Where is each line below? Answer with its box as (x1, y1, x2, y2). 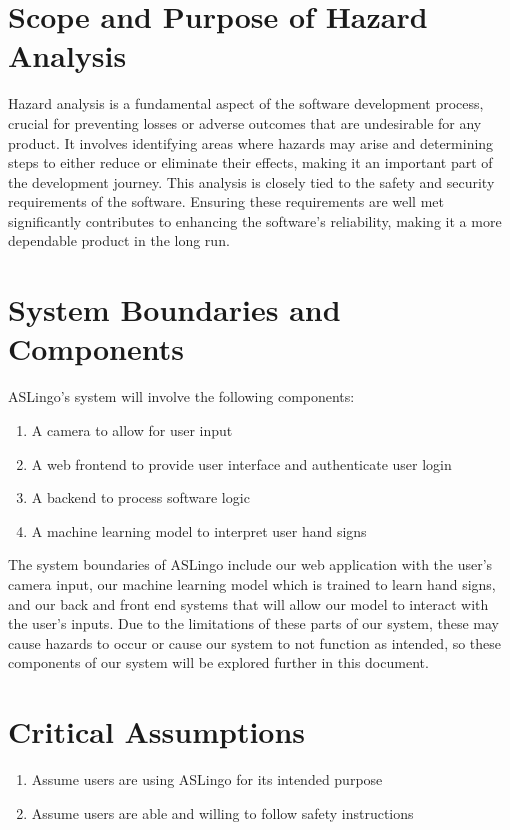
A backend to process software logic (31, 487, 250, 508)
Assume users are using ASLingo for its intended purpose (31, 769, 383, 790)
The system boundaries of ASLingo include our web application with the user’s (8, 554, 493, 575)
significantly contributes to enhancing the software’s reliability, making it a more (8, 210, 502, 231)
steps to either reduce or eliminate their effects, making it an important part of (8, 152, 493, 173)
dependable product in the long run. (8, 230, 230, 251)
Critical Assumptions (8, 711, 306, 752)
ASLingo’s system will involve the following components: (8, 386, 355, 407)
